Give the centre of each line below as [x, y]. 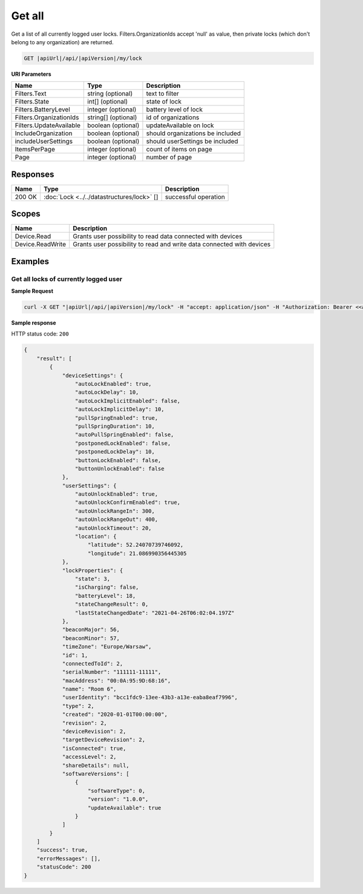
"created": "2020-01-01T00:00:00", [115, 714]
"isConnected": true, [94, 748]
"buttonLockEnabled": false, [118, 460]
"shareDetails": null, [96, 765]
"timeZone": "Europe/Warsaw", [107, 647]
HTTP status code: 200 [40, 334]
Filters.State [32, 102]
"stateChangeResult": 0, [112, 604]
